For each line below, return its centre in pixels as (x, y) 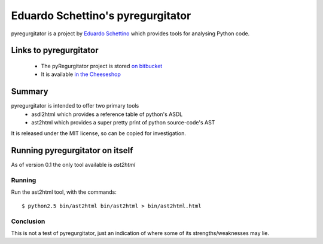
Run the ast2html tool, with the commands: (64, 192)
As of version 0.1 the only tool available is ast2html (73, 165)
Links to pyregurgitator (55, 51)
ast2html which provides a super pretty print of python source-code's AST (123, 123)
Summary (30, 92)
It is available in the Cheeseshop (81, 74)
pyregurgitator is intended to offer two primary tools (75, 106)
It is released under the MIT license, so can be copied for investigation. (99, 133)
